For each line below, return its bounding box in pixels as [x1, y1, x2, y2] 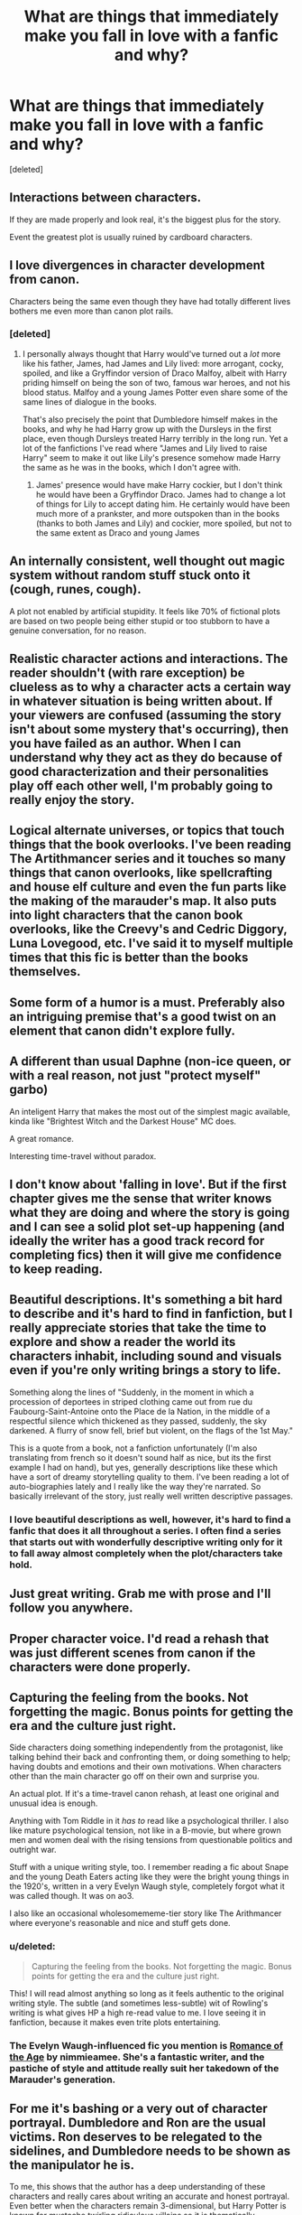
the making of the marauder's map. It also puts [9, 893, 278, 909]
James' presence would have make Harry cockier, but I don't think [35, 479, 283, 490]
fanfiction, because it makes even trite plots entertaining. [9, 2016, 221, 2027]
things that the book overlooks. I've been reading [9, 837, 291, 853]
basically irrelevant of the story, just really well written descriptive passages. [9, 1491, 293, 1501]
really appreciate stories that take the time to [9, 1321, 267, 1336]
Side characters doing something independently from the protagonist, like [9, 1742, 284, 1753]
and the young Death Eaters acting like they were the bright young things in [9, 1872, 290, 1883]
